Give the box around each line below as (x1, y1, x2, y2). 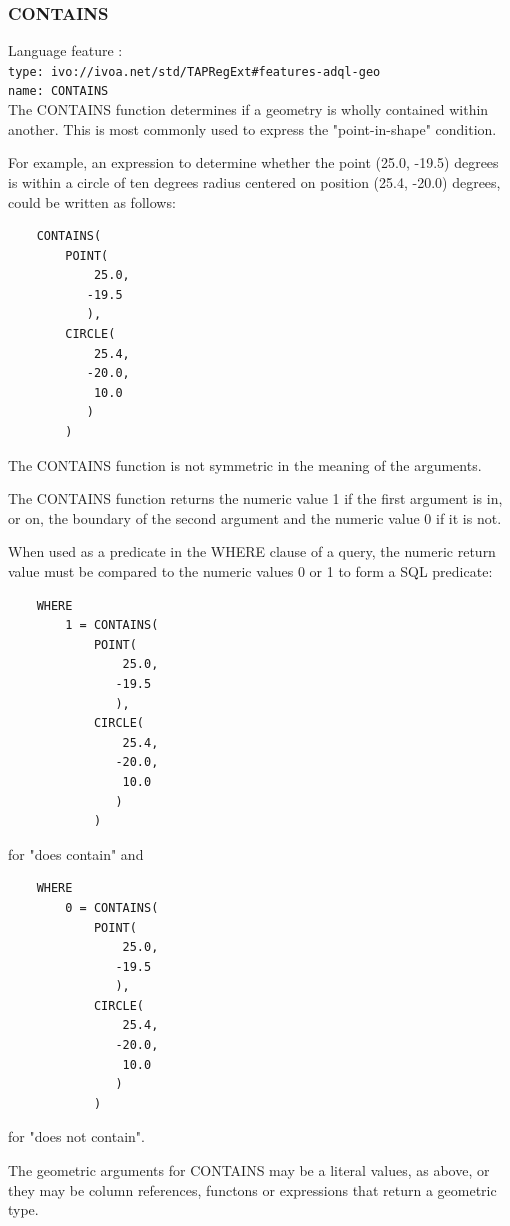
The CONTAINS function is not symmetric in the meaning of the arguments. (8, 454, 482, 475)
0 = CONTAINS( (65, 900, 159, 915)
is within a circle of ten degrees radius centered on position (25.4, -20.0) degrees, (8, 171, 501, 192)
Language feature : (8, 40, 123, 61)
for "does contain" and (8, 843, 144, 864)
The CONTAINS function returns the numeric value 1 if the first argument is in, (8, 488, 503, 509)
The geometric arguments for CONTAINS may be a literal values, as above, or (8, 1160, 490, 1181)
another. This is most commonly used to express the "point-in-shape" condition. (8, 118, 497, 139)
